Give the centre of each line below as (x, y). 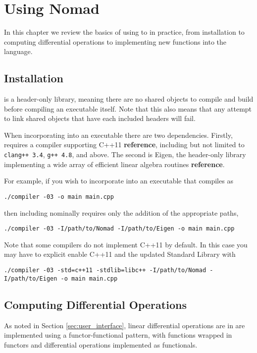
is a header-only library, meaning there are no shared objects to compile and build (129, 99)
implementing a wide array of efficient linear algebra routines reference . (114, 164)
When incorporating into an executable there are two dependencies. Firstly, (118, 135)
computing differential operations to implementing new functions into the (115, 41)
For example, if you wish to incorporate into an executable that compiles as (119, 181)
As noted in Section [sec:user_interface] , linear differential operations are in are (125, 325)
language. (18, 51)
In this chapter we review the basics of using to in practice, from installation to (124, 32)
